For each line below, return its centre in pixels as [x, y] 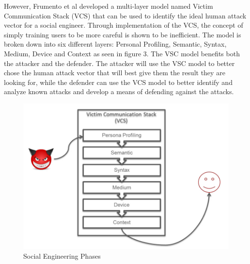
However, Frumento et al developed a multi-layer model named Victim [109, 6]
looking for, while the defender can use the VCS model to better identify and [118, 82]
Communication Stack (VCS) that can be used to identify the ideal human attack [125, 15]
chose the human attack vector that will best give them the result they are [115, 73]
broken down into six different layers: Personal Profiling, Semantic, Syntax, [115, 44]
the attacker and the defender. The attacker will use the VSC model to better [119, 63]
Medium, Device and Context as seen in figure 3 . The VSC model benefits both [122, 53]
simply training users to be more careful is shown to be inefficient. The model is [123, 34]
